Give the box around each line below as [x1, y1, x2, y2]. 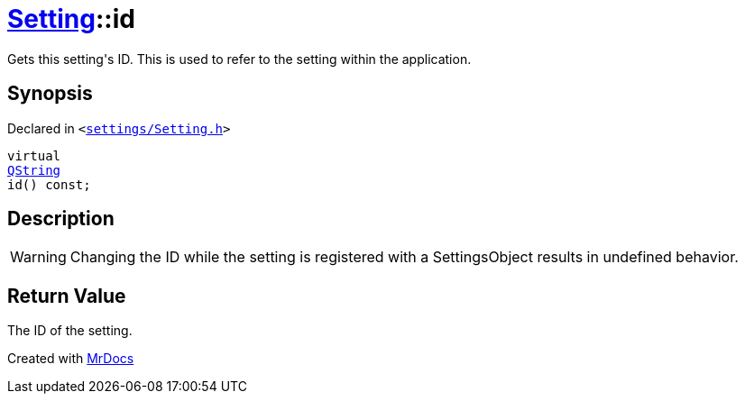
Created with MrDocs [7, 351, 134, 367]
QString [7, 162, 61, 178]
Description [7, 207, 115, 231]
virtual [7, 148, 61, 163]
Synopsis [7, 82, 93, 105]
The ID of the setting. [7, 323, 133, 339]
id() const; [7, 177, 91, 192]
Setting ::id [7, 4, 135, 34]
